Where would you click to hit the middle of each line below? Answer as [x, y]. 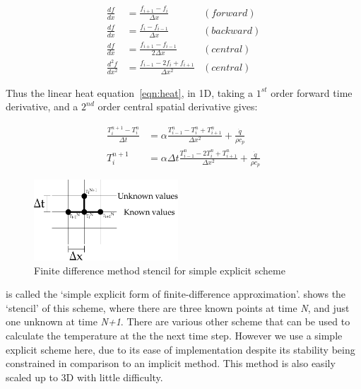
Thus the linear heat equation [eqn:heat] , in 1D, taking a [129, 92]
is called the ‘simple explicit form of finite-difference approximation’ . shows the [176, 294]
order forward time [312, 92]
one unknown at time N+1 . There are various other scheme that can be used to [178, 321]
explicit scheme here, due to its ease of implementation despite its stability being [180, 349]
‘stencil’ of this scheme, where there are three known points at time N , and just [178, 307]
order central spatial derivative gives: [178, 106]
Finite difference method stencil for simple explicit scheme [160, 270]
